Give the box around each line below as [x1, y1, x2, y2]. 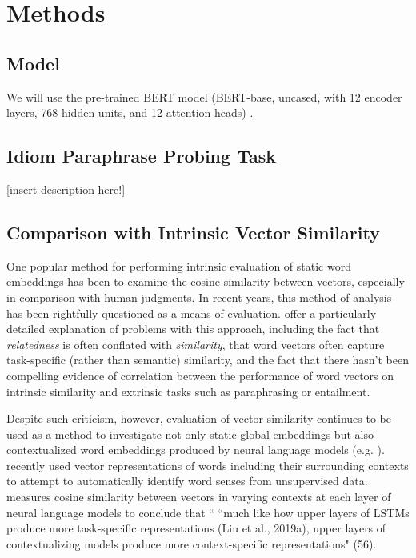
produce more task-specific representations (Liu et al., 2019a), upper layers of [6, 520, 386, 536]
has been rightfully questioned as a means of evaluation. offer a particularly [6, 304, 377, 321]
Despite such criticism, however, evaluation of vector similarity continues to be [6, 410, 391, 427]
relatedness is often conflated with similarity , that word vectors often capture [6, 335, 385, 352]
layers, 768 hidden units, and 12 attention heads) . [6, 104, 254, 121]
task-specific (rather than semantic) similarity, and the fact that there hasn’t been [6, 351, 409, 368]
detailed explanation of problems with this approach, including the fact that [6, 320, 380, 337]
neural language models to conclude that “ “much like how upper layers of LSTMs [6, 504, 410, 520]
